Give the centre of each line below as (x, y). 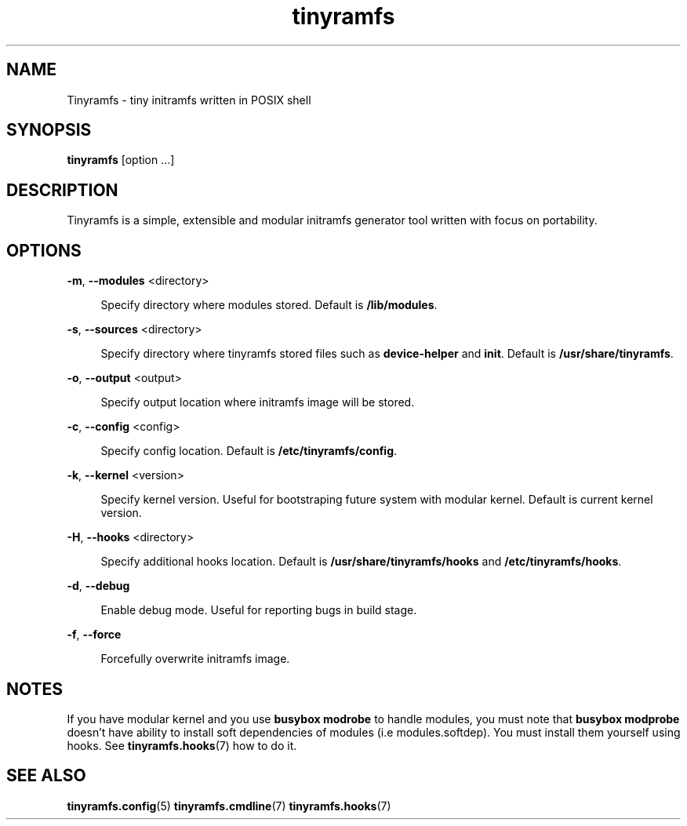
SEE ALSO (46, 776)
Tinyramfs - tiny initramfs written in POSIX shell (189, 100)
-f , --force (94, 635)
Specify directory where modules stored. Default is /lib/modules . (269, 305)
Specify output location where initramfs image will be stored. (258, 402)
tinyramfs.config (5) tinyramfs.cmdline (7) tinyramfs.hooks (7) (229, 806)
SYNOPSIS (49, 130)
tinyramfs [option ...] (121, 160)
